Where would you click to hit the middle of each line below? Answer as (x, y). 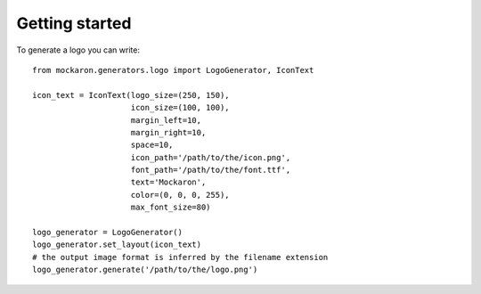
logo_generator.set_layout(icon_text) (117, 245)
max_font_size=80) (171, 208)
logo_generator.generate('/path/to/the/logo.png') (145, 270)
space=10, (152, 145)
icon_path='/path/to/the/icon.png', (211, 157)
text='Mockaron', (168, 182)
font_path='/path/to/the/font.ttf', (211, 170)
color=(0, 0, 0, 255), (180, 195)
